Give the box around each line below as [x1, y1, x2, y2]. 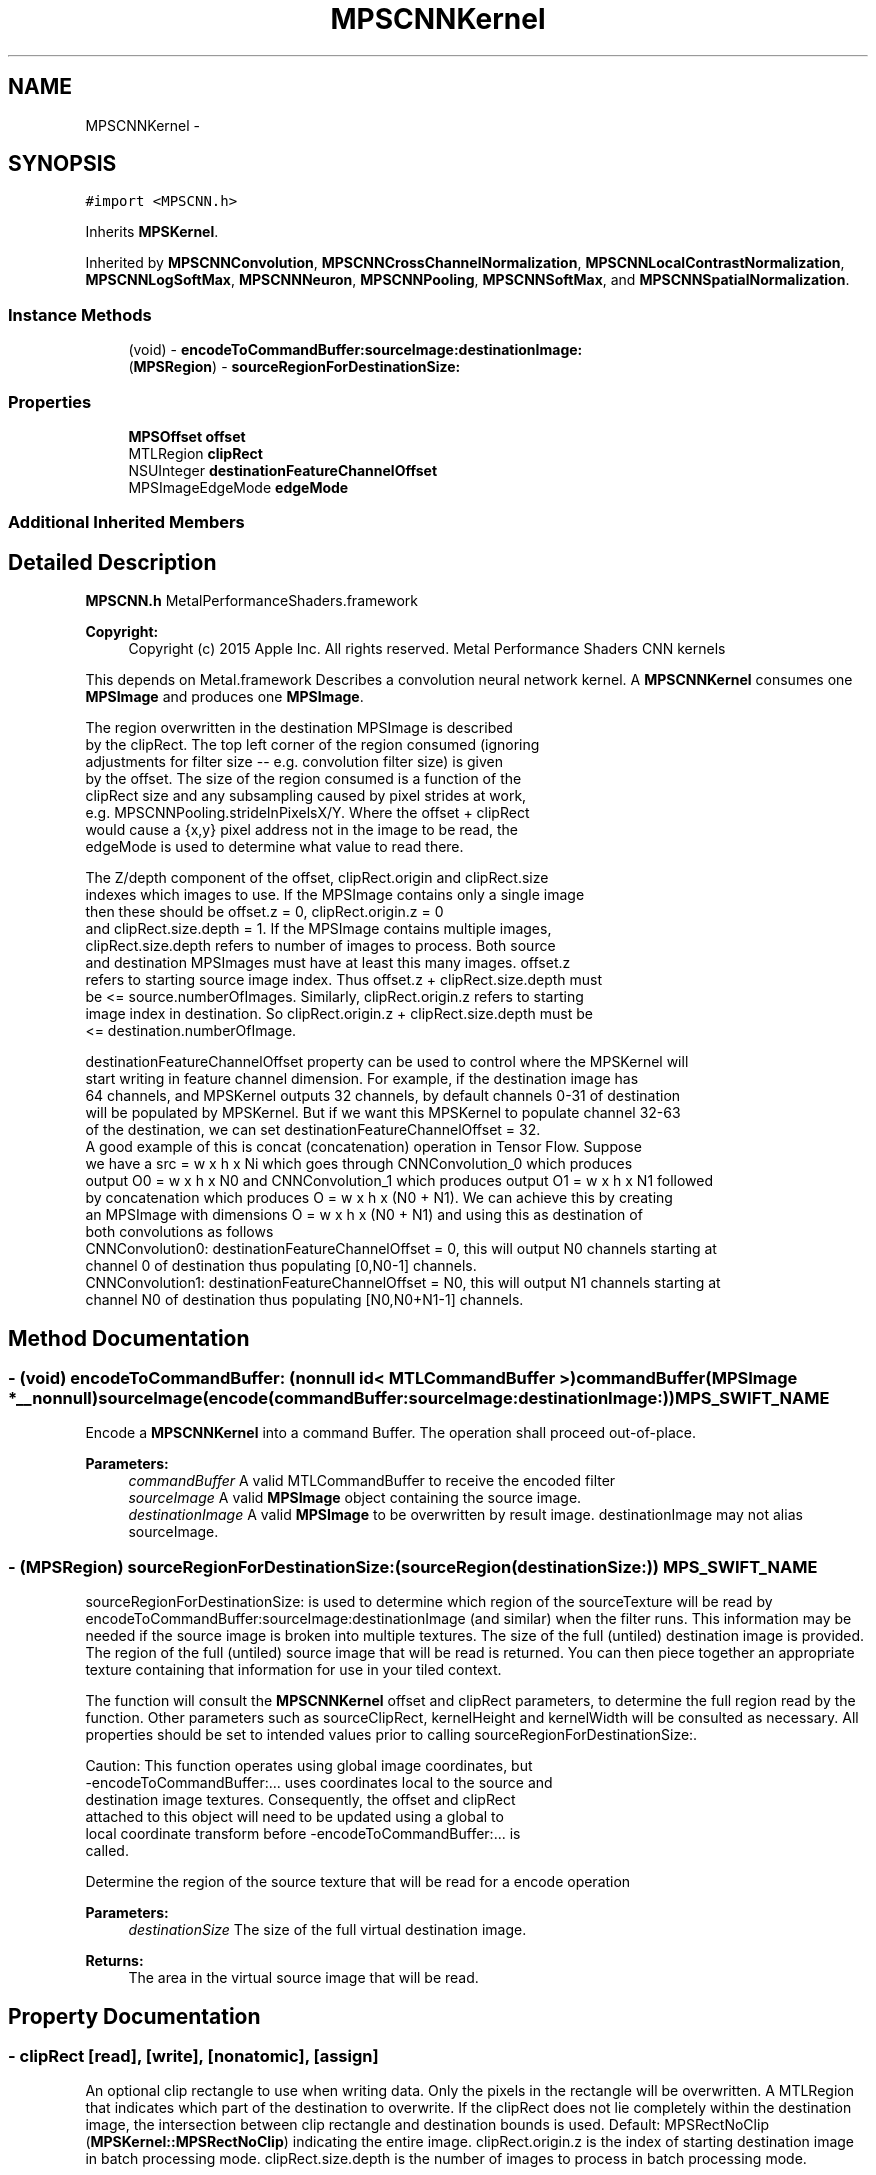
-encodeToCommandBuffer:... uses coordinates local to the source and [85, 1774, 553, 1792]
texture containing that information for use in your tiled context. [85, 1661, 502, 1679]
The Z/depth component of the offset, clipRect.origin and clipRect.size [85, 869, 549, 887]
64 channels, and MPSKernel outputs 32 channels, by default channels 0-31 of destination [85, 1087, 681, 1105]
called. [85, 1842, 129, 1860]
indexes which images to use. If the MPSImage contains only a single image [85, 886, 585, 904]
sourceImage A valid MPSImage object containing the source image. [128, 1489, 582, 1507]
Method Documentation [8, 1325, 250, 1351]
